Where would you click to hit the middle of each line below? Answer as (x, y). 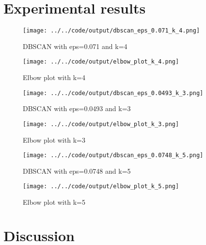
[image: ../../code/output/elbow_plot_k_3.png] (101, 124)
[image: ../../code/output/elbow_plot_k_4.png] (101, 62)
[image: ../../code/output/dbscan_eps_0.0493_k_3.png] (113, 93)
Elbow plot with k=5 (54, 202)
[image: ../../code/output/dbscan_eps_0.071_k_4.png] (111, 31)
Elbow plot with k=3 (54, 139)
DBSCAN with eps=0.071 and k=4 (75, 46)
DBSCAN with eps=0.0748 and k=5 (77, 171)
